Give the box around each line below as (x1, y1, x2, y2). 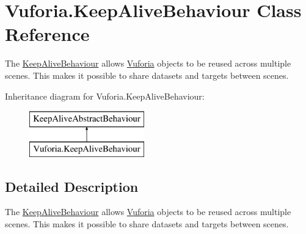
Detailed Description (5, 177, 139, 196)
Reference (5, 21, 90, 46)
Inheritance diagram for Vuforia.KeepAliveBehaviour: (5, 89, 205, 102)
